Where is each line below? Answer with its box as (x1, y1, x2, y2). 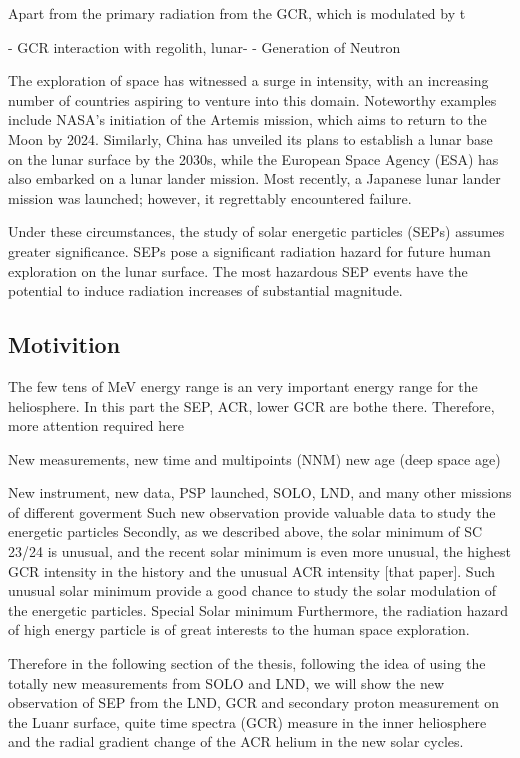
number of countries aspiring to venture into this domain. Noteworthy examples (8, 89, 497, 110)
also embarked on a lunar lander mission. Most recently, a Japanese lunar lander (8, 168, 501, 189)
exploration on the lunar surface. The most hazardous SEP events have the (8, 260, 468, 281)
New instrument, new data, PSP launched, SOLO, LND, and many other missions (8, 482, 512, 503)
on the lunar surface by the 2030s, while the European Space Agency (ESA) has (8, 148, 499, 169)
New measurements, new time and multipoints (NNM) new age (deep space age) (8, 448, 501, 469)
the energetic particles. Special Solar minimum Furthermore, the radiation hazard (8, 599, 508, 620)
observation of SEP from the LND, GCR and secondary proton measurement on (8, 692, 500, 713)
